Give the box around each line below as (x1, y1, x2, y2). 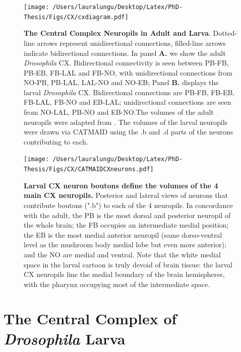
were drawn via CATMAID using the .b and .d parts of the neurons (24, 126, 233, 137)
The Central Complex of (4, 308, 177, 329)
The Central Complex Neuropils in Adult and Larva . (24, 28, 211, 38)
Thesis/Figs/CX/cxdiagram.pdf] (24, 13, 129, 21)
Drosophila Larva (4, 328, 126, 349)
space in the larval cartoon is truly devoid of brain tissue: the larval (24, 259, 232, 269)
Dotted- (213, 28, 237, 38)
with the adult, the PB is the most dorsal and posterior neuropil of (24, 209, 231, 220)
